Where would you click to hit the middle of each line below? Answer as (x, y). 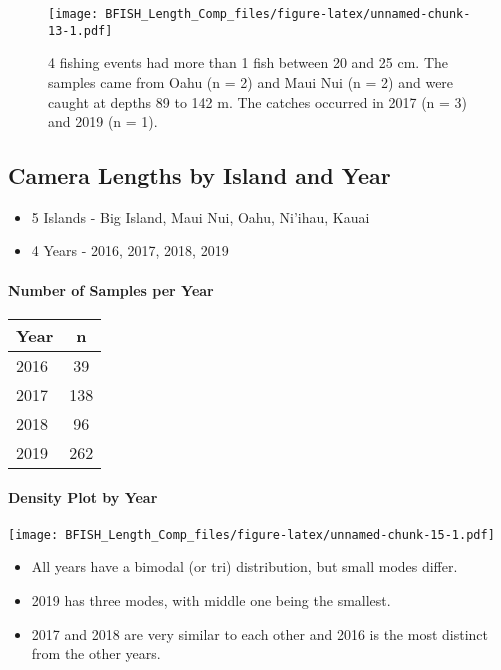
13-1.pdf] (80, 30)
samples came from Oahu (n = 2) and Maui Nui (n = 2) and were (251, 81)
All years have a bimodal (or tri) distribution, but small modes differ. (244, 566)
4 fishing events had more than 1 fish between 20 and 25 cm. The (248, 62)
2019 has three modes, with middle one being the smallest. (211, 599)
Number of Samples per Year (111, 289)
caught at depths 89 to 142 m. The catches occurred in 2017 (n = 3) (258, 101)
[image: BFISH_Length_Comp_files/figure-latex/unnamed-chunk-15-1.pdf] (251, 534)
